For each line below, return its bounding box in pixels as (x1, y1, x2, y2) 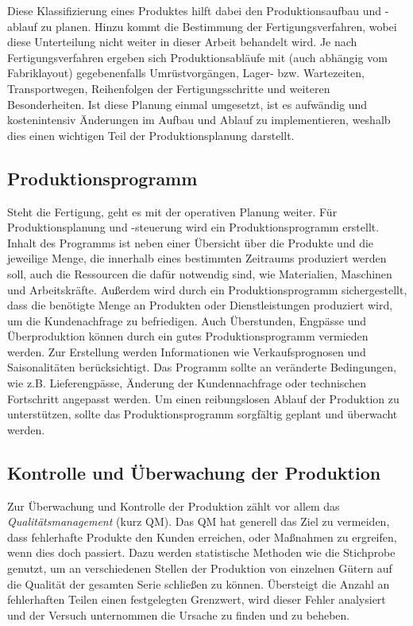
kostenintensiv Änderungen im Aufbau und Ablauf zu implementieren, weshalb (7, 111, 391, 128)
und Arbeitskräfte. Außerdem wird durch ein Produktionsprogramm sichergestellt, (7, 281, 407, 297)
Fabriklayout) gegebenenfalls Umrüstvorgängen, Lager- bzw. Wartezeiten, (7, 64, 365, 81)
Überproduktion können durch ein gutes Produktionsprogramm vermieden (7, 328, 369, 344)
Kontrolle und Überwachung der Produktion (7, 460, 381, 484)
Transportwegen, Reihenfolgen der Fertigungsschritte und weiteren (7, 80, 330, 96)
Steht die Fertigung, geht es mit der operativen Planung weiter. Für (7, 203, 338, 220)
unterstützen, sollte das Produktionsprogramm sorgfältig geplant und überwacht (7, 406, 398, 422)
